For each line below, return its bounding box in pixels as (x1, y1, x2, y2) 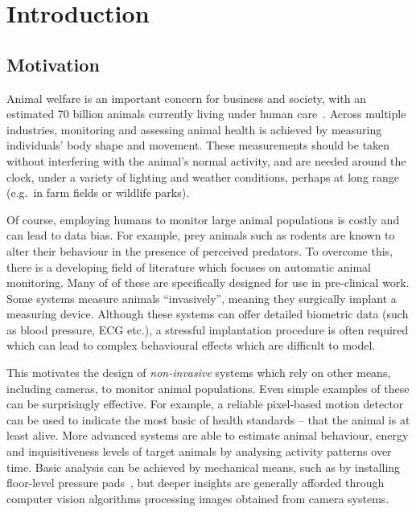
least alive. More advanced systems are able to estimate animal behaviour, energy (6, 427, 409, 444)
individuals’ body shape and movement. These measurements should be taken (6, 137, 390, 154)
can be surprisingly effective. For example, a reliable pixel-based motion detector (6, 395, 404, 412)
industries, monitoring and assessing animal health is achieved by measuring (6, 121, 382, 137)
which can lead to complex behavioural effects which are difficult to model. (6, 337, 376, 354)
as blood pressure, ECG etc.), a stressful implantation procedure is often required (6, 321, 409, 338)
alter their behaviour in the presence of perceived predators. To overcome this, (6, 242, 393, 259)
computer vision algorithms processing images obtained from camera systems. (6, 489, 389, 506)
